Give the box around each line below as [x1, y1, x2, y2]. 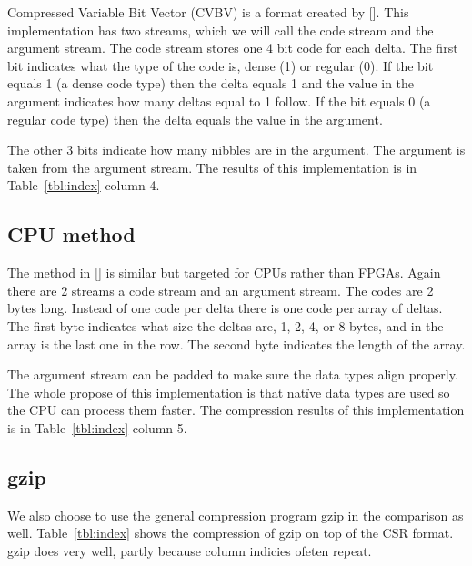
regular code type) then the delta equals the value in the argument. [7, 109, 383, 128]
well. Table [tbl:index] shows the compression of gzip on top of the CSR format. [7, 523, 454, 542]
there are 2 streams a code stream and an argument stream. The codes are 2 [7, 280, 434, 299]
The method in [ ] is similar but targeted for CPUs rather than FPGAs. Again [7, 263, 441, 282]
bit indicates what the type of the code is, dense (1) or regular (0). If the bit [7, 56, 434, 75]
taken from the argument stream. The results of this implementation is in [7, 157, 417, 177]
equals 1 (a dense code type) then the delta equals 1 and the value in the [7, 74, 415, 93]
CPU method [7, 220, 136, 248]
